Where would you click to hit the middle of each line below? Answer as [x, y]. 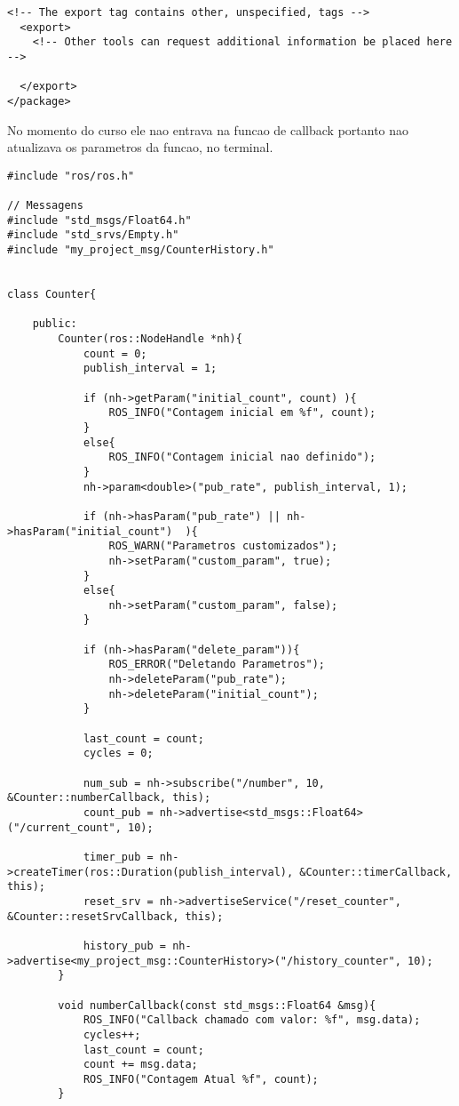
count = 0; [115, 353]
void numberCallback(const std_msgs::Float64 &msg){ [217, 1005]
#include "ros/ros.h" [71, 176]
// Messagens [45, 206]
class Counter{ [52, 295]
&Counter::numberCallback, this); [109, 798]
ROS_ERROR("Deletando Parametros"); [217, 665]
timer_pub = [118, 857]
